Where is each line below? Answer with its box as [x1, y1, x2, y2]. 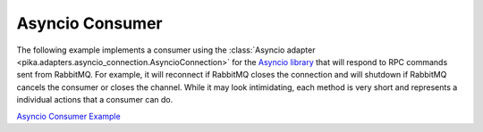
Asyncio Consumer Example [16, 111, 121, 121]
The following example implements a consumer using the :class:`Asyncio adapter [16, 45, 316, 55]
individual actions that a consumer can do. [16, 95, 174, 105]
